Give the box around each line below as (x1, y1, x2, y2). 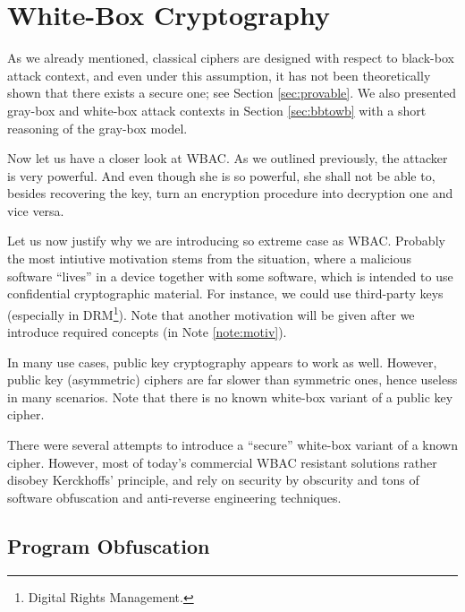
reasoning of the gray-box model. (7, 118, 188, 137)
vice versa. (7, 201, 64, 220)
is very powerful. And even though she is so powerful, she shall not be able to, (7, 166, 435, 185)
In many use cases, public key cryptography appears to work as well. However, (7, 352, 437, 371)
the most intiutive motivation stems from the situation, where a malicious (7, 249, 411, 268)
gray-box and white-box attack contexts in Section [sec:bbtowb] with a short (7, 100, 427, 119)
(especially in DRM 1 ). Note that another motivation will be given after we (7, 302, 415, 323)
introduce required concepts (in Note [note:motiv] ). (7, 323, 287, 341)
